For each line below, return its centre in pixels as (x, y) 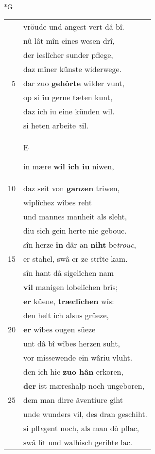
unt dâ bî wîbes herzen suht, (72, 343)
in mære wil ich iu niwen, (69, 166)
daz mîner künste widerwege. (72, 69)
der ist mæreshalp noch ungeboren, (84, 385)
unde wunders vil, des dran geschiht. (86, 414)
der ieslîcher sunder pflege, (68, 54)
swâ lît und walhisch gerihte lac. (78, 442)
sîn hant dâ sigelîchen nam (69, 272)
